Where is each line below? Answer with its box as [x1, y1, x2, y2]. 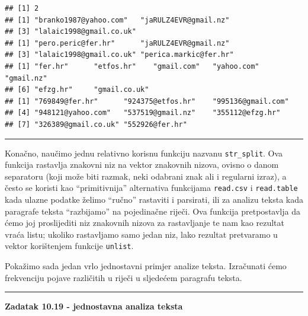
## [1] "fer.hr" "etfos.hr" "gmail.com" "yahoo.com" [5, 62, 259, 71]
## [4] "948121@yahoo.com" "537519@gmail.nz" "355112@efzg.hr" [5, 108, 281, 117]
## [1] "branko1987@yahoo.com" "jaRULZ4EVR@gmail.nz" [5, 15, 230, 24]
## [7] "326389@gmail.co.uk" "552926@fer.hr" [5, 120, 187, 129]
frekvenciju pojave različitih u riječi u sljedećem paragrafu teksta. [5, 271, 242, 283]
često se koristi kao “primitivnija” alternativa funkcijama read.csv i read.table [5, 181, 298, 194]
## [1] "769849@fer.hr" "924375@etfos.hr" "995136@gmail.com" [5, 97, 289, 106]
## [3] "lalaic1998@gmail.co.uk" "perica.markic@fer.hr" [5, 50, 234, 59]
